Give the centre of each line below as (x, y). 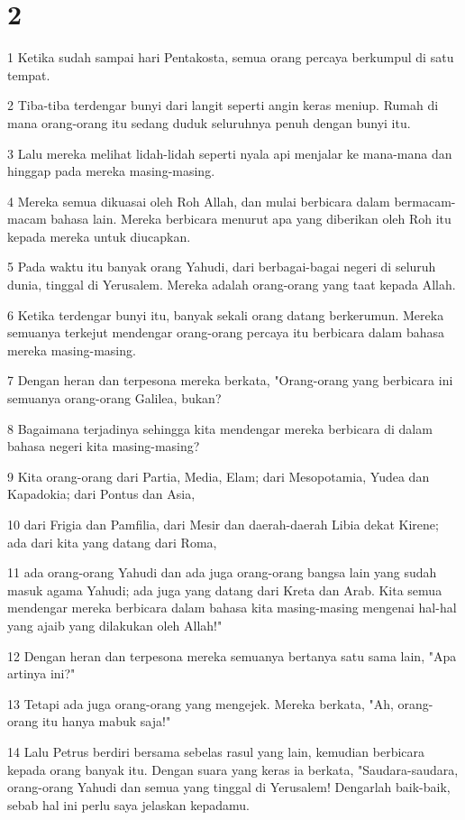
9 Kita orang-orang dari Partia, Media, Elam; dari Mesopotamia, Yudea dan (219, 476)
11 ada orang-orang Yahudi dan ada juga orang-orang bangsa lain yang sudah (222, 572)
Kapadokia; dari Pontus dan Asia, (101, 494)
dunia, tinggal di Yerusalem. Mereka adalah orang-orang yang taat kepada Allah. (232, 285)
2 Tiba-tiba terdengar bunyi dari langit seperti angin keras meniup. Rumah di (223, 105)
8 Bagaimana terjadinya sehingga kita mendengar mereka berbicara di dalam (220, 428)
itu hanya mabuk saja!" (106, 721)
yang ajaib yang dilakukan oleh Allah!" (115, 625)
